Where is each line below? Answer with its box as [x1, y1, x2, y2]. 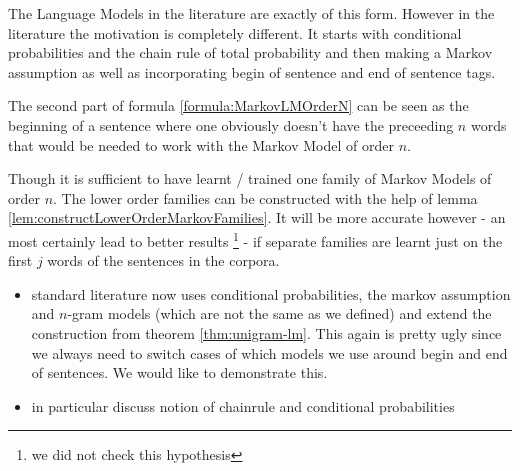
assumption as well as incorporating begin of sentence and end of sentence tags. [8, 61, 496, 82]
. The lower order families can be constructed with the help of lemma [53, 187, 478, 208]
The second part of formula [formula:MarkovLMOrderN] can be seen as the [8, 95, 469, 116]
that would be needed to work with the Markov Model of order [8, 134, 394, 155]
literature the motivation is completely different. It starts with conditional [8, 22, 462, 43]
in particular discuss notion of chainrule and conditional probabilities [31, 395, 455, 416]
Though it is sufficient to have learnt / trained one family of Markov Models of [8, 168, 492, 189]
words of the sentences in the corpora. [47, 250, 280, 271]
